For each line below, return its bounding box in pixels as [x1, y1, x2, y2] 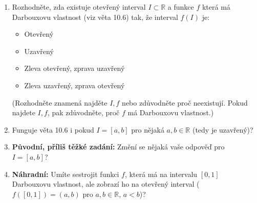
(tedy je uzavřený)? [192, 124, 253, 135]
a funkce [167, 2, 194, 12]
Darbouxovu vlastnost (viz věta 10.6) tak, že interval [12, 11, 178, 22]
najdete [12, 107, 35, 118]
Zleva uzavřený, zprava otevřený [24, 80, 125, 90]
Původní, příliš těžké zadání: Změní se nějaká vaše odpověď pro [12, 141, 225, 152]
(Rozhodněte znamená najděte [12, 97, 108, 108]
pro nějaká [131, 124, 164, 135]
